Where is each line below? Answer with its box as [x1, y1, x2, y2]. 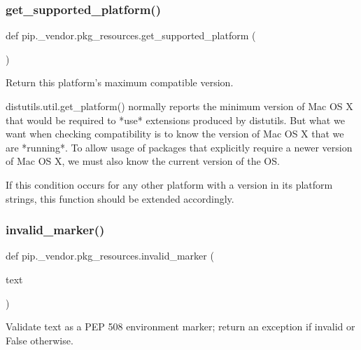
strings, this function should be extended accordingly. [6, 191, 234, 206]
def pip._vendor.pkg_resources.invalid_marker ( [6, 248, 214, 263]
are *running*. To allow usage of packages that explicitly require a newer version [6, 140, 353, 154]
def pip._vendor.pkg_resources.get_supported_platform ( [6, 28, 256, 43]
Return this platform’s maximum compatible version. [6, 75, 234, 90]
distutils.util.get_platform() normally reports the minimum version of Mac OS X [6, 99, 353, 113]
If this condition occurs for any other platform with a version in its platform [6, 177, 333, 191]
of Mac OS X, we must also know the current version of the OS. [6, 154, 280, 168]
